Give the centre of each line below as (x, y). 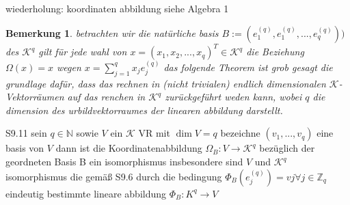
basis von (25, 148)
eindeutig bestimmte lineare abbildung (86, 193)
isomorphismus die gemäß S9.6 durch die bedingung (114, 176)
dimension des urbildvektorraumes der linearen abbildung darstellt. (144, 110)
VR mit (154, 133)
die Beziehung (275, 52)
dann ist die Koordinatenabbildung (129, 148)
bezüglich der (287, 148)
